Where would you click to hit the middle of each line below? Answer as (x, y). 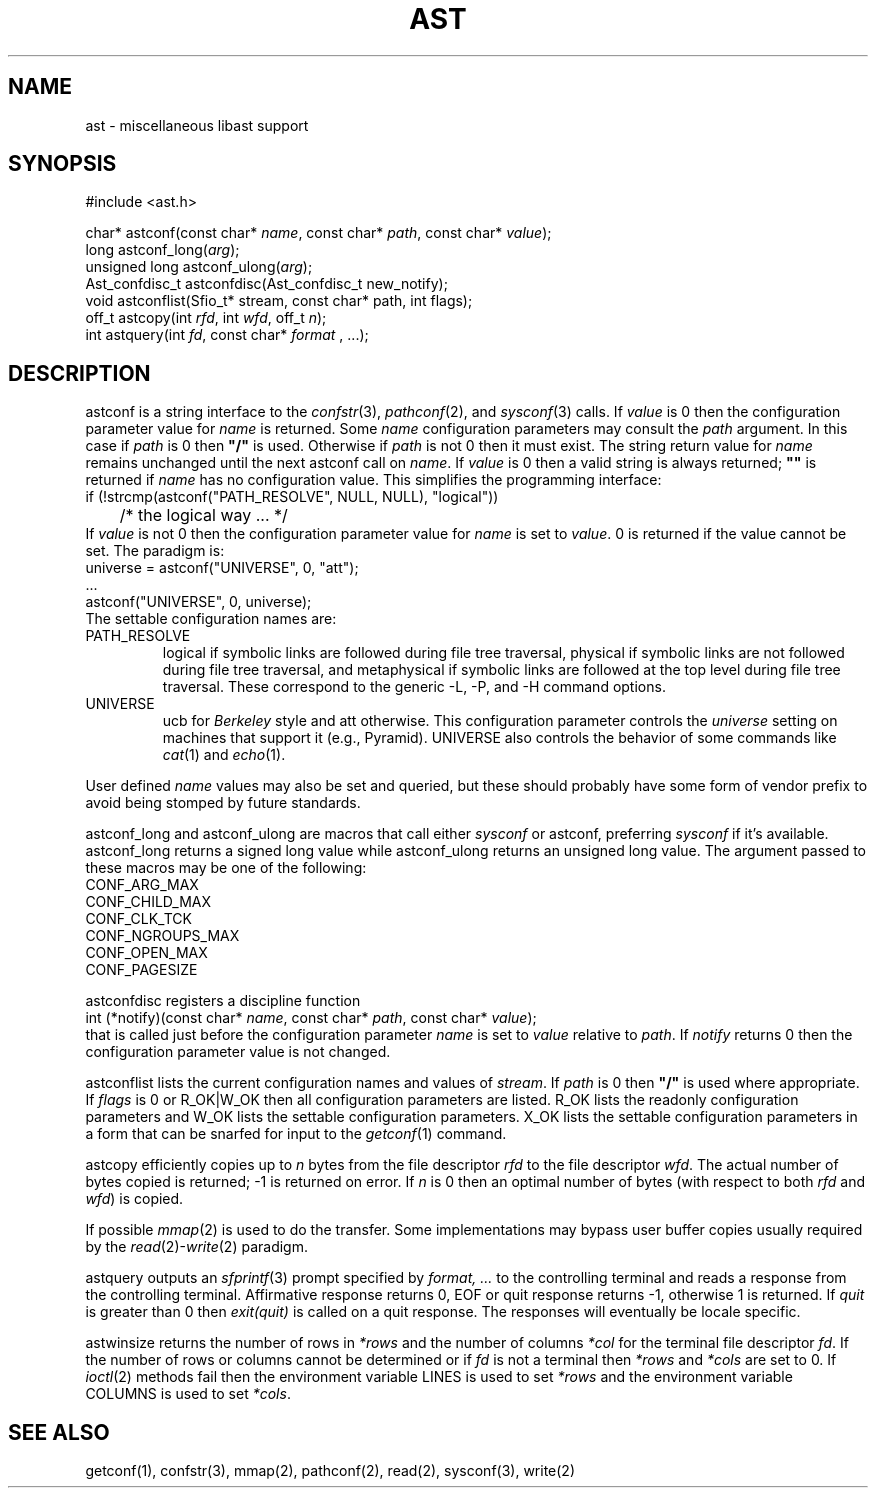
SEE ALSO (59, 1432)
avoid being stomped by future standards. (223, 803)
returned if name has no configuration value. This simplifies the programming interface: (373, 480)
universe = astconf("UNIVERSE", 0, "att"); (222, 568)
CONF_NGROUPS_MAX (162, 936)
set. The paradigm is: (155, 551)
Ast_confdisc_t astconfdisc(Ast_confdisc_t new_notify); (266, 284)
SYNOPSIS (62, 164)
